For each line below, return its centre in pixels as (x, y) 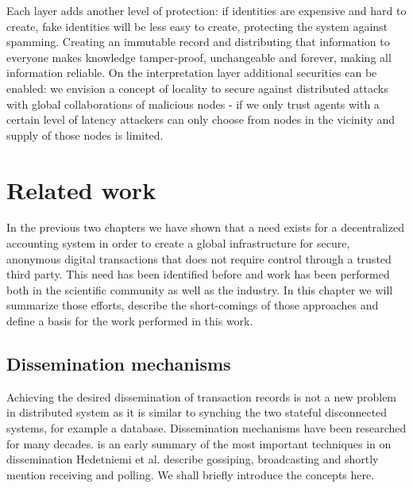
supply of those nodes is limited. (85, 134)
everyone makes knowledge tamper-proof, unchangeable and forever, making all (199, 57)
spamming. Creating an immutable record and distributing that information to (198, 42)
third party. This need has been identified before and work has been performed (198, 274)
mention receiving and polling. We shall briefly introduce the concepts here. (191, 474)
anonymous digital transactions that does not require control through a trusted (199, 258)
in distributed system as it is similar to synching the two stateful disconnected (197, 412)
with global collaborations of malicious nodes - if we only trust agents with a (193, 104)
